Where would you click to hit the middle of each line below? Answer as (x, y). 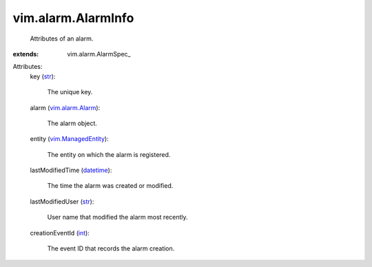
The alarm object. (72, 123)
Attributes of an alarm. (62, 39)
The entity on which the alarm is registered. (109, 154)
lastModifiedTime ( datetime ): (71, 170)
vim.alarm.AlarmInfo (73, 18)
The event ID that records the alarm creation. (111, 248)
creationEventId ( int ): (60, 233)
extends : (26, 54)
